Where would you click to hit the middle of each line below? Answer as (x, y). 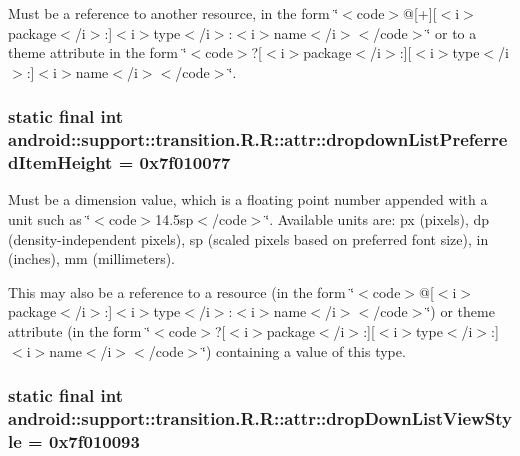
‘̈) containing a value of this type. (304, 350)
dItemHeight (60, 162)
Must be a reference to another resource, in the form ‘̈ (173, 13)
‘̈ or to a (451, 32)
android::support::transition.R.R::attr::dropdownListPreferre (258, 139)
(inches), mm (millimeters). (92, 258)
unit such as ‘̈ (49, 219)
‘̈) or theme (460, 311)
